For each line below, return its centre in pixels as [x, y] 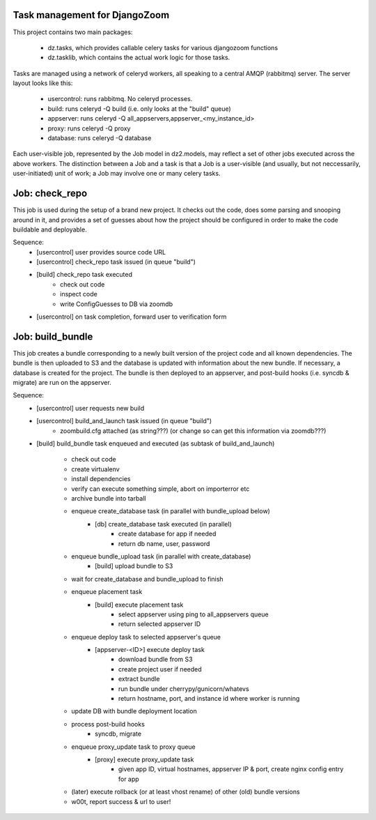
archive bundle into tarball [109, 498]
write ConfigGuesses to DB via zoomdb [117, 304]
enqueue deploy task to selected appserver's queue [146, 637]
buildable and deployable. [50, 229]
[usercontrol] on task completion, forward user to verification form [132, 317]
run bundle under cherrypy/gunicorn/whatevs [184, 689]
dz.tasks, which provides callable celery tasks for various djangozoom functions [163, 47]
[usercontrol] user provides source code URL [101, 252]
